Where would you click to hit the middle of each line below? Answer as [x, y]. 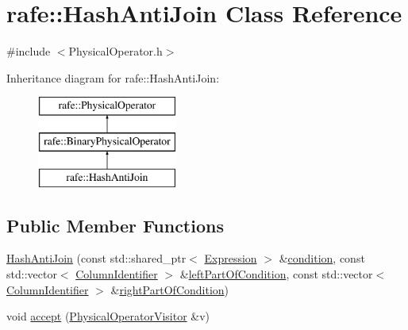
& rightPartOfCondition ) [170, 289]
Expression [231, 258]
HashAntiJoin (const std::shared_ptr [96, 258]
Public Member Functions [115, 225]
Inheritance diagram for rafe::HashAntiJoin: [113, 77]
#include [29, 51]
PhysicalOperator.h [115, 51]
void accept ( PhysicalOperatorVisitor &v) [108, 316]
